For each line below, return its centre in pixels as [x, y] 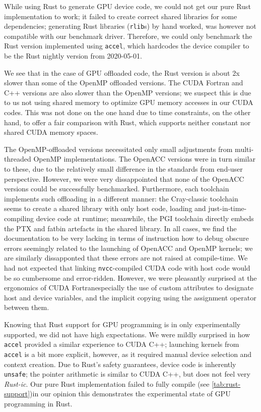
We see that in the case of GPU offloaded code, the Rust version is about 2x [122, 72]
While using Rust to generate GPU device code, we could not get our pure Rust [127, 6]
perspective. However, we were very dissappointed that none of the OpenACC [124, 178]
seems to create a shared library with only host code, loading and [105, 208]
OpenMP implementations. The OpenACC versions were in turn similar [144, 159]
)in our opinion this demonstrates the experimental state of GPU [130, 394]
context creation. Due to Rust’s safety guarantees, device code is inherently [120, 364]
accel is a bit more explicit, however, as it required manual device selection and [128, 354]
